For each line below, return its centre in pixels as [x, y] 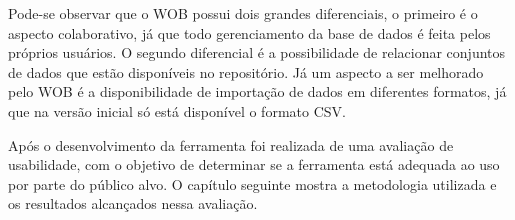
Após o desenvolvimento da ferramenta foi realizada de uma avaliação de [231, 144]
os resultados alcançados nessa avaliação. [133, 203]
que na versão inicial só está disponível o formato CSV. [177, 110]
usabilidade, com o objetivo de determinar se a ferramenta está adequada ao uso [254, 164]
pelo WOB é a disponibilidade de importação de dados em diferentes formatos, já [257, 91]
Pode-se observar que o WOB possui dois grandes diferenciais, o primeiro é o [243, 13]
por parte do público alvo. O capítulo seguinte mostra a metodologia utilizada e [252, 183]
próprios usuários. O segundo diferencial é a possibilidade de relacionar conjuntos [257, 52]
